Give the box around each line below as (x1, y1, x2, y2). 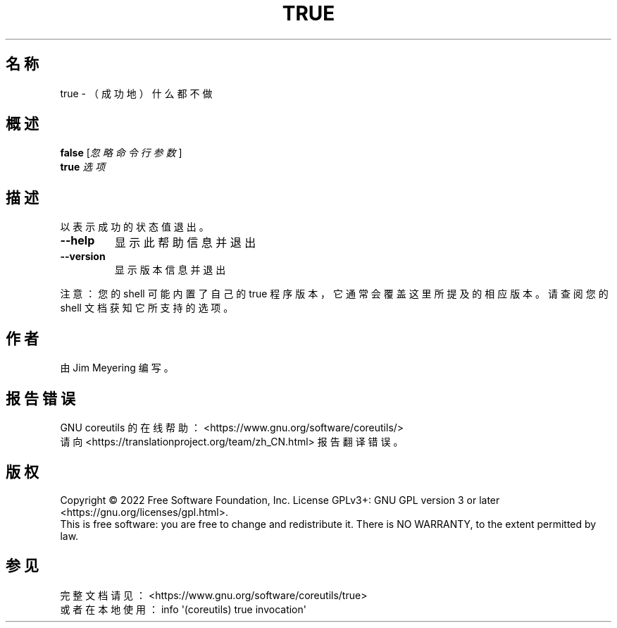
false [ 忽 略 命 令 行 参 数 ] (60, 147, 182, 159)
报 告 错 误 (6, 389, 75, 407)
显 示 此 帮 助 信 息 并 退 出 (114, 235, 256, 250)
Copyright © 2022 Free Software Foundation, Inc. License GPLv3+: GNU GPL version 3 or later (60, 493, 500, 506)
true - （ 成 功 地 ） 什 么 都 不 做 (60, 87, 213, 99)
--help (60, 233, 95, 248)
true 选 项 (60, 161, 106, 173)
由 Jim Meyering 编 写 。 (60, 362, 174, 374)
